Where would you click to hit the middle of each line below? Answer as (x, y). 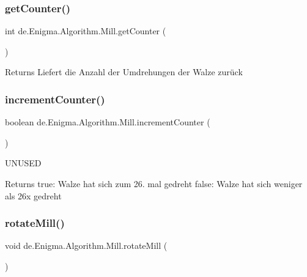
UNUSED (23, 163)
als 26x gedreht (33, 195)
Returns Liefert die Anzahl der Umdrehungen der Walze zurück (124, 72)
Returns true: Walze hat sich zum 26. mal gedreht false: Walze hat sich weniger (154, 183)
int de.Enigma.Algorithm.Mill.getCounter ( (86, 31)
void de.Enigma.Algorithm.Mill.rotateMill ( (86, 246)
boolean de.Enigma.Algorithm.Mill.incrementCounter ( (108, 122)
